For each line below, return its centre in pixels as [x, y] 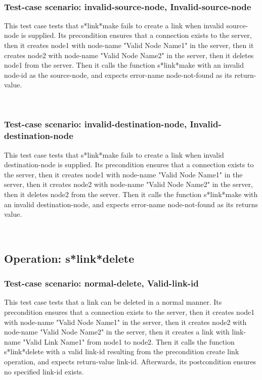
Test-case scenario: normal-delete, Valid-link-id [101, 283]
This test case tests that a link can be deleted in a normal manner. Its [113, 302]
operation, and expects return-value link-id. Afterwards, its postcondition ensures [130, 362]
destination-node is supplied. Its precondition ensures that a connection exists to [129, 164]
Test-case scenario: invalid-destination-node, [96, 124]
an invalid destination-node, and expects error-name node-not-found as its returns [131, 204]
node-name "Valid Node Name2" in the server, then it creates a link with [117, 332]
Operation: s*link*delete [69, 258]
